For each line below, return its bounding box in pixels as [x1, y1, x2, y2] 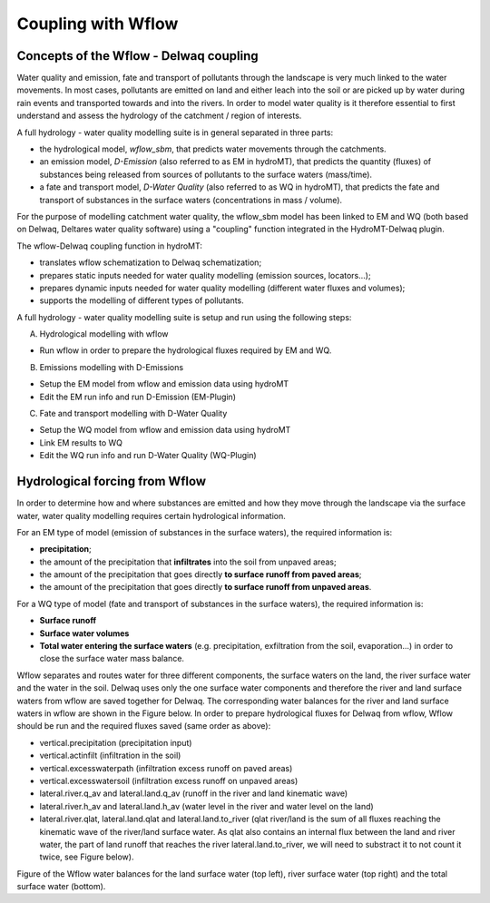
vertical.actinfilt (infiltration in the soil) [39, 750, 181, 761]
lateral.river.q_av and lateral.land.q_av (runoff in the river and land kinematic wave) [39, 788, 348, 799]
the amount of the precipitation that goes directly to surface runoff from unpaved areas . [39, 582, 372, 593]
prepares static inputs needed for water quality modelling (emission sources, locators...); [39, 270, 371, 280]
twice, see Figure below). [39, 851, 134, 862]
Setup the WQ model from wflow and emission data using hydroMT [39, 425, 291, 436]
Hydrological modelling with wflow [39, 329, 169, 339]
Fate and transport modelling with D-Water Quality [39, 408, 228, 419]
